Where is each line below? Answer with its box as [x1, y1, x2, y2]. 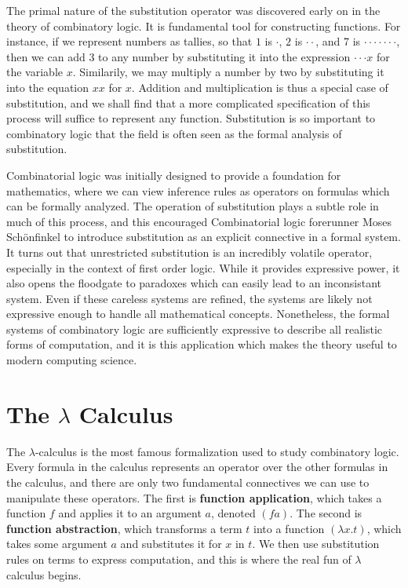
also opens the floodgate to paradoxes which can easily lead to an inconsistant [6, 275, 382, 291]
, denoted [210, 505, 256, 521]
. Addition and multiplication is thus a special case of [131, 79, 388, 95]
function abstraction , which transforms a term [6, 520, 242, 536]
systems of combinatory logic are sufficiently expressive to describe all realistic [6, 320, 383, 337]
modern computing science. [6, 352, 137, 368]
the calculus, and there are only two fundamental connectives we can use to [6, 473, 370, 490]
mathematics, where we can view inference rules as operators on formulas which [6, 182, 390, 199]
